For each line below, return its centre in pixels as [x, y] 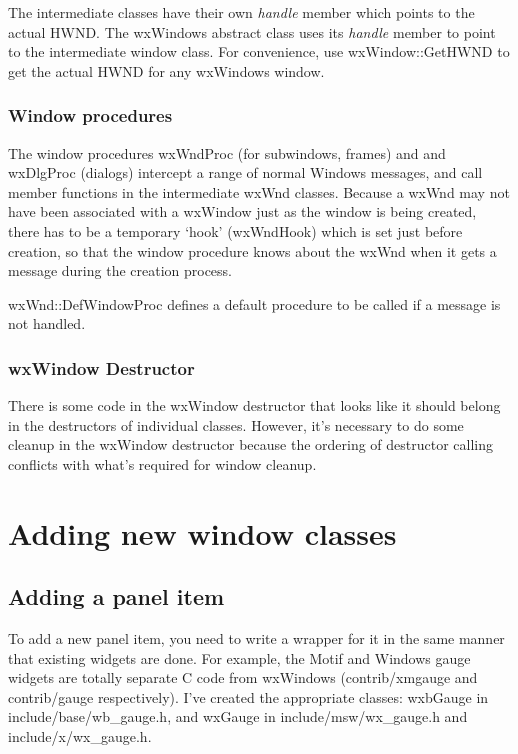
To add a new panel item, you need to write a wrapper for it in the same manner [256, 638]
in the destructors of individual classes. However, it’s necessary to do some [236, 424]
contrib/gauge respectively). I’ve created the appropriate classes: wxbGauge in [248, 696]
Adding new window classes [202, 532]
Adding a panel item [116, 596]
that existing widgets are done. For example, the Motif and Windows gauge [239, 657]
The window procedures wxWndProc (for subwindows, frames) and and [227, 152]
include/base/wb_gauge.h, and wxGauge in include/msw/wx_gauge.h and [238, 716]
